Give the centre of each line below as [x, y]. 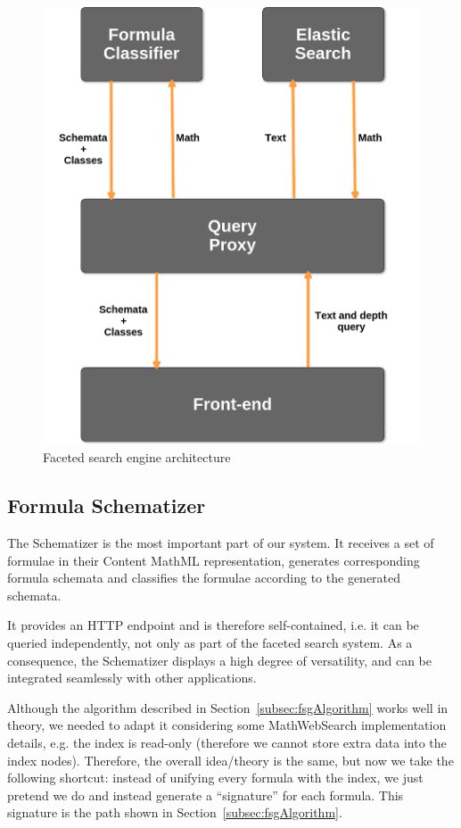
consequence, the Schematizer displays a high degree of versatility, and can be [220, 660]
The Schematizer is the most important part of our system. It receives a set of [221, 542]
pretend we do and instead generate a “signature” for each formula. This [206, 795]
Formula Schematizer [107, 505]
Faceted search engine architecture [137, 457]
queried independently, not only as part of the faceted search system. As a [210, 642]
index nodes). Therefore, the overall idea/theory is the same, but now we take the [230, 760]
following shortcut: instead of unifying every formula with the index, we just [215, 778]
